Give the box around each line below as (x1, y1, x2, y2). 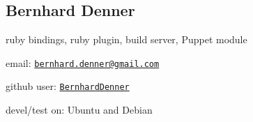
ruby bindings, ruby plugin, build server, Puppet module (6, 32, 247, 47)
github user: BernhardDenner (6, 79, 130, 93)
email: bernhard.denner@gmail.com (6, 55, 160, 70)
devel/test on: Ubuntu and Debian (6, 102, 153, 117)
